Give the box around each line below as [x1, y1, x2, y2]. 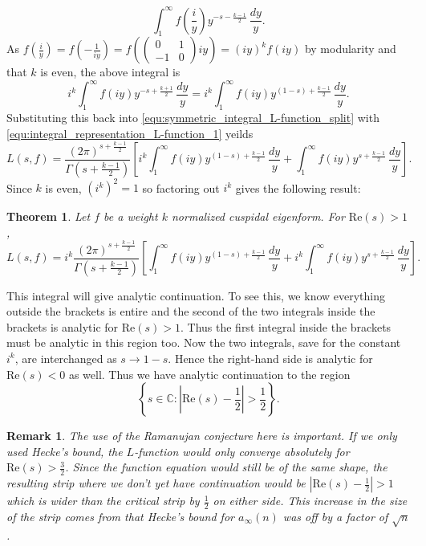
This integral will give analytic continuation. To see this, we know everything [6, 287, 386, 304]
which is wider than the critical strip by [6, 492, 200, 509]
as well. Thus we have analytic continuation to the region [68, 365, 351, 382]
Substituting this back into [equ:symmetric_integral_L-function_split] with [6, 109, 379, 126]
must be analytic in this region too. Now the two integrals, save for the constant [6, 334, 401, 351]
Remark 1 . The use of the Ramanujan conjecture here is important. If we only [6, 427, 397, 444]
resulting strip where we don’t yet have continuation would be [6, 475, 306, 491]
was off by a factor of [282, 508, 388, 524]
